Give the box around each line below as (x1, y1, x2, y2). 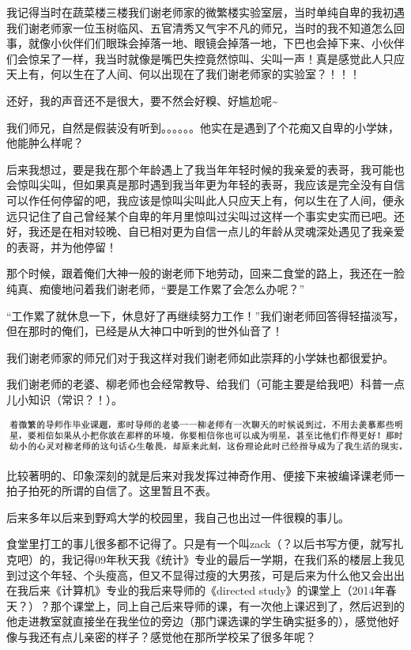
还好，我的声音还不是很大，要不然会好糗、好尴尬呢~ (6, 92, 278, 108)
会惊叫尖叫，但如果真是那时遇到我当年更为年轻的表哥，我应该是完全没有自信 (6, 176, 405, 193)
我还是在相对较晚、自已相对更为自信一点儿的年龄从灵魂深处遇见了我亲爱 (28, 223, 405, 240)
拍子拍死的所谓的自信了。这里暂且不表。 (6, 482, 217, 499)
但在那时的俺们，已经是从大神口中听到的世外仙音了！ (6, 323, 283, 339)
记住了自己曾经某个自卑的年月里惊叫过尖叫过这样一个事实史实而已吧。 (28, 207, 394, 224)
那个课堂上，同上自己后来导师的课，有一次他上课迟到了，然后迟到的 (50, 597, 405, 614)
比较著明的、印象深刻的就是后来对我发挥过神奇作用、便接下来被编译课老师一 (6, 467, 405, 483)
